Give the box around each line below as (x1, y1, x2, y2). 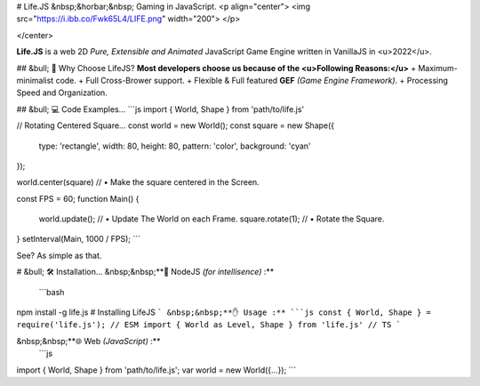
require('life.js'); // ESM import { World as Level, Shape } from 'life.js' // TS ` (16, 320, 402, 330)
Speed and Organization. (16, 87, 108, 98)
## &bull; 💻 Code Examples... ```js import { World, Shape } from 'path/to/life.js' (16, 103, 305, 115)
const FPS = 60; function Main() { (16, 193, 140, 204)
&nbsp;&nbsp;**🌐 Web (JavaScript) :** (16, 335, 161, 346)
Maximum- (418, 62, 458, 73)
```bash (38, 286, 65, 297)
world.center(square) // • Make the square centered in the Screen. (16, 177, 260, 188)
